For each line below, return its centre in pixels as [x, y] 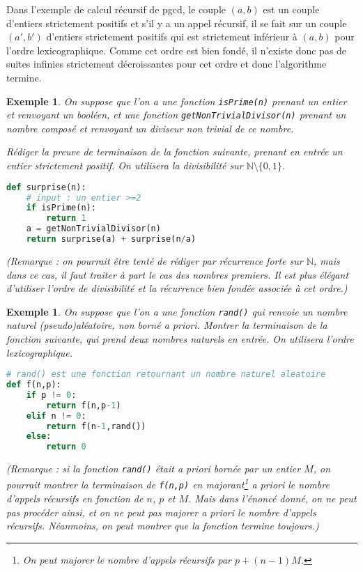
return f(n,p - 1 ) [84, 405]
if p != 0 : [51, 395]
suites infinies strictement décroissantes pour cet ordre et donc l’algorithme [167, 64]
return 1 [66, 218]
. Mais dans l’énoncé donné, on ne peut [272, 498]
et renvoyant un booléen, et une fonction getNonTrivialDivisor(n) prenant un [176, 115]
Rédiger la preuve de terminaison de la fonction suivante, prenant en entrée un [175, 152]
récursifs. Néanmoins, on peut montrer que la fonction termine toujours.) [163, 526]
